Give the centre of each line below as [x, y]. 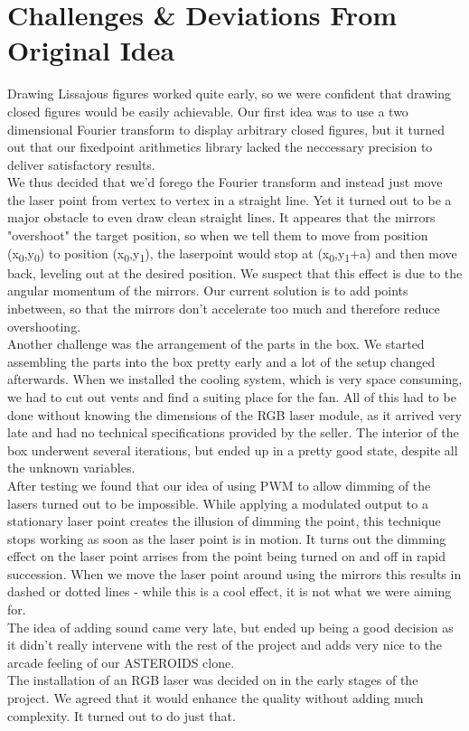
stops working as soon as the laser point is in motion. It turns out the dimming [227, 538]
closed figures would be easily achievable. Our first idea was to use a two [208, 111]
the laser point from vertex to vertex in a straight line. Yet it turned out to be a [230, 199]
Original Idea [91, 50]
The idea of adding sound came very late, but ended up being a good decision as [230, 627]
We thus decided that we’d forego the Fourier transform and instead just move [225, 182]
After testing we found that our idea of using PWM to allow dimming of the [219, 485]
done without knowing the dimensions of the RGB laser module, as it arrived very [235, 414]
